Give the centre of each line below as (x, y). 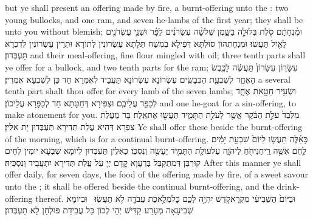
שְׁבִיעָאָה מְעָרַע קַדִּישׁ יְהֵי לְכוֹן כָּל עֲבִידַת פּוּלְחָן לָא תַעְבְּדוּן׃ (99, 210)
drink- (288, 186)
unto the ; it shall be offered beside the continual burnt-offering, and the (139, 186)
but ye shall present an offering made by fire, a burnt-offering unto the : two (147, 7)
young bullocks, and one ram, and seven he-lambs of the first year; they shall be (154, 19)
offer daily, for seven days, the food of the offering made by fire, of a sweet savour (157, 174)
